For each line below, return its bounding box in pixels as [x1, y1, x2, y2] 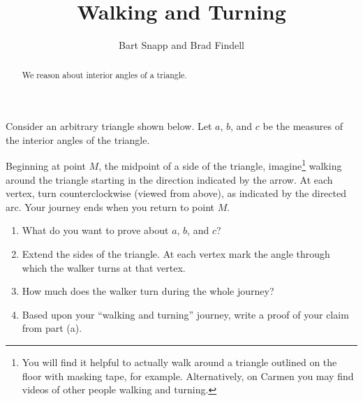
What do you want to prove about [22, 223, 169, 238]
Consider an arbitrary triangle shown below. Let [6, 119, 212, 133]
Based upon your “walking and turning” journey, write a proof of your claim [22, 307, 349, 321]
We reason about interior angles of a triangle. [22, 68, 187, 80]
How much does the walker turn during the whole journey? [22, 284, 274, 298]
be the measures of [262, 119, 343, 133]
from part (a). [22, 321, 82, 335]
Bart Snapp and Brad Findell [119, 38, 244, 52]
